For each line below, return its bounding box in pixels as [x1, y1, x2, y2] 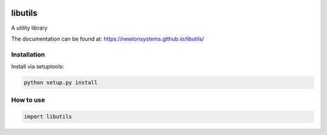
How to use [11, 96, 45, 104]
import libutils [24, 113, 73, 120]
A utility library [11, 24, 48, 31]
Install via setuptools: [11, 63, 64, 70]
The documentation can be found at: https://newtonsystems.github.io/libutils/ [11, 35, 205, 42]
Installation [11, 50, 45, 59]
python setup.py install [24, 79, 98, 86]
